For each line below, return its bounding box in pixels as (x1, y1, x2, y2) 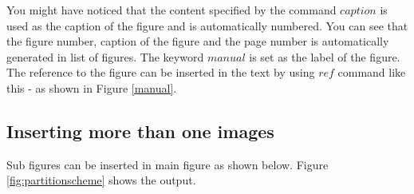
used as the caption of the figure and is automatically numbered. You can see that (6, 17, 408, 34)
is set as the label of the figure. (249, 48, 400, 65)
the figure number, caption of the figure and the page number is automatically (6, 33, 389, 49)
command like (337, 64, 406, 81)
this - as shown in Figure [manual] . (6, 79, 177, 96)
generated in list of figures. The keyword (6, 48, 204, 65)
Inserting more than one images (6, 118, 274, 143)
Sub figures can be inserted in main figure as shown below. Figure (6, 156, 329, 172)
